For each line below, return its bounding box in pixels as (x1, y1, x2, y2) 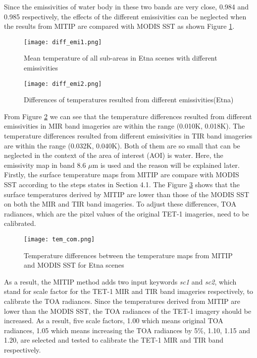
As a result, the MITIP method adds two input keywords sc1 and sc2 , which (4, 276, 237, 286)
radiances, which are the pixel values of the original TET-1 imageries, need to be (4, 208, 249, 218)
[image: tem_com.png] (24, 236, 95, 243)
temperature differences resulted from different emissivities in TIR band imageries (4, 131, 253, 141)
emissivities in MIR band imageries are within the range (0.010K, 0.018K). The (4, 121, 245, 131)
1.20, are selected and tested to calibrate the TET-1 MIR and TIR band (4, 335, 223, 345)
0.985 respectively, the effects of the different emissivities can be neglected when (4, 11, 247, 21)
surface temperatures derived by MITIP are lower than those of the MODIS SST (4, 189, 250, 199)
